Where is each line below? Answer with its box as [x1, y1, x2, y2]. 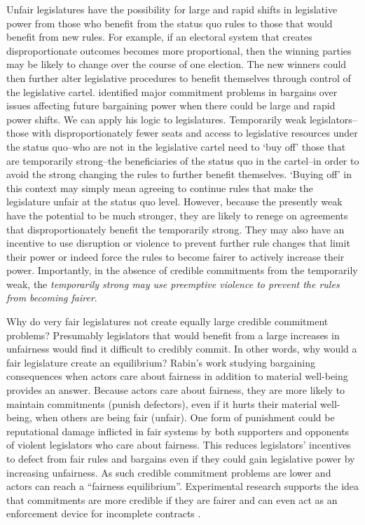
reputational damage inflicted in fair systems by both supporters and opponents [6, 423, 350, 438]
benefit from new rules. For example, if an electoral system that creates [6, 29, 312, 44]
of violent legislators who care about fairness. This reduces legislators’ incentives [6, 437, 351, 452]
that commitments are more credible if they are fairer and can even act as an [6, 492, 338, 507]
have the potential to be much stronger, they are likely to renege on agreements [6, 207, 348, 222]
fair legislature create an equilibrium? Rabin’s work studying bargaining [6, 355, 315, 369]
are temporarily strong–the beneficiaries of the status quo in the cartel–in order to [6, 153, 359, 168]
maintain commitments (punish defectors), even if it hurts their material [6, 396, 317, 411]
